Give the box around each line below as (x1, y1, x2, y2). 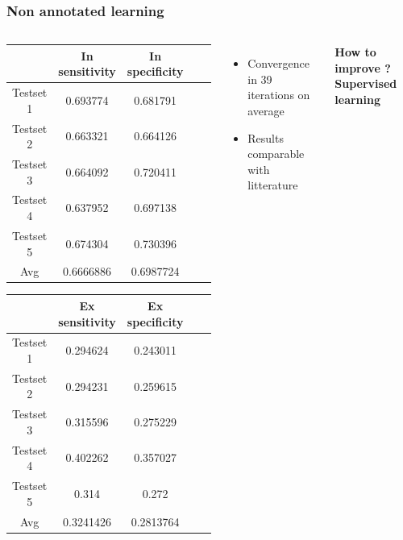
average (247, 102, 285, 118)
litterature (247, 177, 298, 193)
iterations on (247, 86, 310, 103)
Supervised (334, 75, 397, 92)
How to (334, 44, 376, 60)
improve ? (334, 59, 391, 76)
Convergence (247, 55, 310, 72)
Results (247, 129, 284, 146)
